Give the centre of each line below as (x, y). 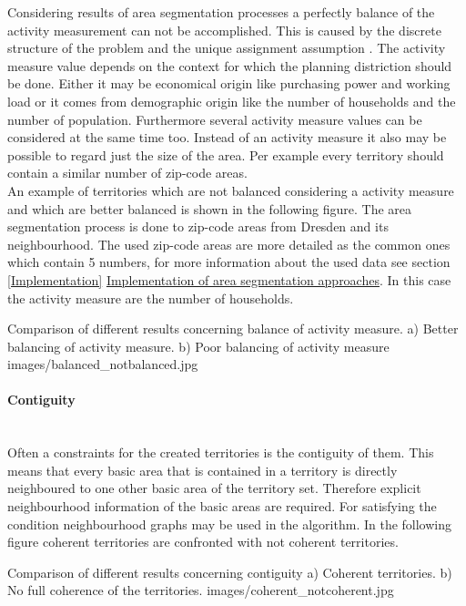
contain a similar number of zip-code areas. (127, 173)
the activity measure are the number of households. (151, 298)
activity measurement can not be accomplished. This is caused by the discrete (224, 30)
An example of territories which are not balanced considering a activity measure (231, 190)
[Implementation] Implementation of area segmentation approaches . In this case (229, 279)
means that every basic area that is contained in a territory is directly (203, 470)
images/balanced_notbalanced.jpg (103, 364)
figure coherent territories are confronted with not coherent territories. (203, 542)
